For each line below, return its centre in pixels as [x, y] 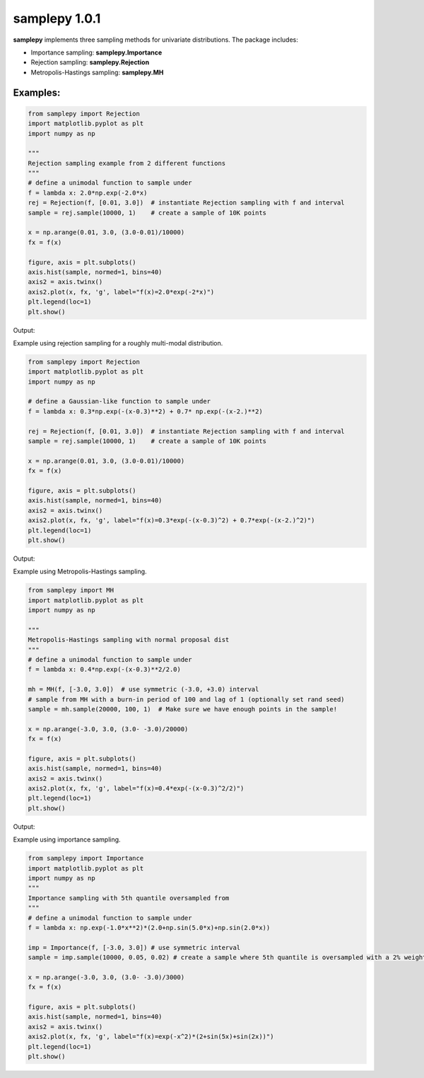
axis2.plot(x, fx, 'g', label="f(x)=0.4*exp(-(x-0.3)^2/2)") [136, 789]
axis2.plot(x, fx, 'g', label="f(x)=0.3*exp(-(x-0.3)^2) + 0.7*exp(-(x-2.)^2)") [171, 521]
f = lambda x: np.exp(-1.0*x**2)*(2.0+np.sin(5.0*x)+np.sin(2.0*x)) [149, 928]
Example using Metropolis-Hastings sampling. [80, 572]
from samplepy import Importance [86, 859]
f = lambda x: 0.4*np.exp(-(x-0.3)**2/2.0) [105, 670]
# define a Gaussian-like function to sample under [119, 401]
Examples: [37, 92]
